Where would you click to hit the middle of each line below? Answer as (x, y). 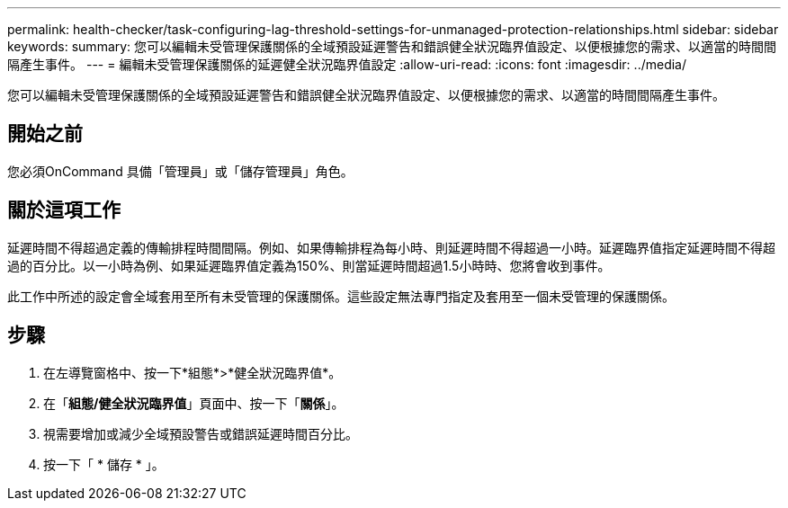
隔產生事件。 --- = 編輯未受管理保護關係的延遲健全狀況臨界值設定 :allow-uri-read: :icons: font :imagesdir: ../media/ (347, 64)
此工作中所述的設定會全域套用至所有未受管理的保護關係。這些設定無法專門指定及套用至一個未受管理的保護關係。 (341, 296)
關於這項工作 (64, 210)
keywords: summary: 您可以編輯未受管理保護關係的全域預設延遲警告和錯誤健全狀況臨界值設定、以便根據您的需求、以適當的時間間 (392, 46)
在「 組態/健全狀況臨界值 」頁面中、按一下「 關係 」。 (194, 403)
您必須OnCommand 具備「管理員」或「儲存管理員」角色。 (180, 171)
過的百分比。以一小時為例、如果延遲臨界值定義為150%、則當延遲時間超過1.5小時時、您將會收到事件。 (309, 265)
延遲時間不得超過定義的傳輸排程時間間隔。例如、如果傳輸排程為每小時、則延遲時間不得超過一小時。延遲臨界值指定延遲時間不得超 (391, 247)
